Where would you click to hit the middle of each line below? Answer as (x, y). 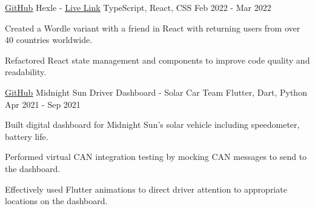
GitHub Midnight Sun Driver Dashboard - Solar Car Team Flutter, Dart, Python (156, 92)
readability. (26, 72)
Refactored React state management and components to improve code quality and (157, 60)
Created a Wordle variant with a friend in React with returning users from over (153, 28)
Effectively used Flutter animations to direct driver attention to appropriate (146, 189)
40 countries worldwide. (49, 40)
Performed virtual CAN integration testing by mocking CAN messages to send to (156, 157)
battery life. (27, 136)
